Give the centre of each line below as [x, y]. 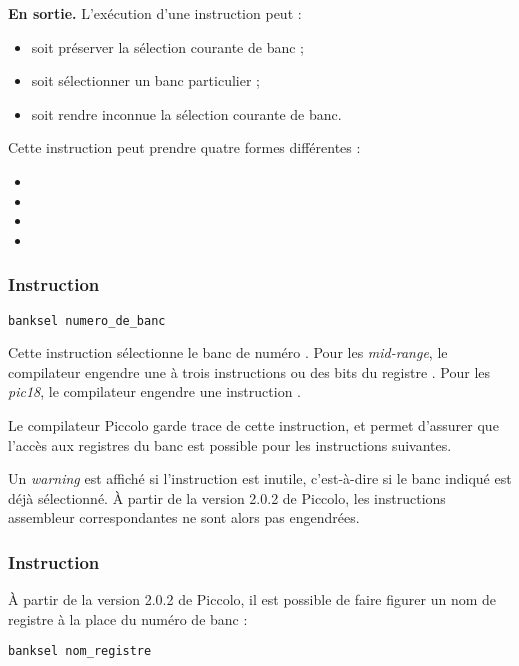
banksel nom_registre [80, 651]
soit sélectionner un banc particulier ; [145, 80]
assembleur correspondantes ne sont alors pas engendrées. [184, 517]
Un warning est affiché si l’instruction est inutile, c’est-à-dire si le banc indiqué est [260, 478]
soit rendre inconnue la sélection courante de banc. [186, 113]
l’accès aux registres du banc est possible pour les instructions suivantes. [230, 444]
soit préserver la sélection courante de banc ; [167, 46]
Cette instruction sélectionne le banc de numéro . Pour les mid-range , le [228, 352]
